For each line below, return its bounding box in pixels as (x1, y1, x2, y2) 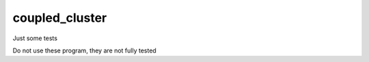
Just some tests (12, 34, 58, 42)
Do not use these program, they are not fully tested (12, 46, 156, 55)
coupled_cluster (12, 10, 107, 25)
